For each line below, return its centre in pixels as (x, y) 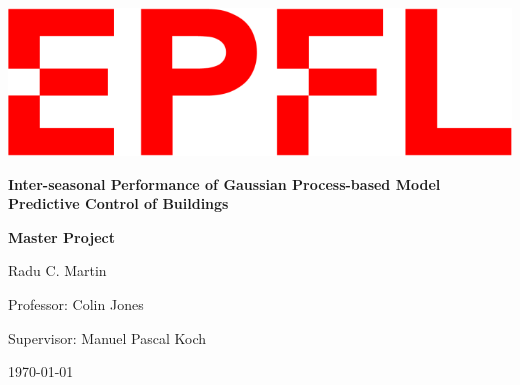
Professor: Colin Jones (76, 303)
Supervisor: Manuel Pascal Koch (107, 337)
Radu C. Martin (57, 270)
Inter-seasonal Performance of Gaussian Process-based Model (224, 183)
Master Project (61, 236)
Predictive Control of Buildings (118, 203)
